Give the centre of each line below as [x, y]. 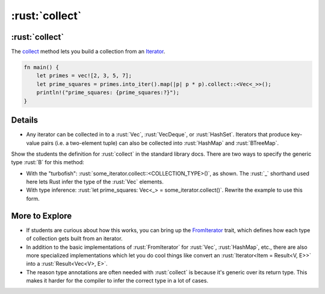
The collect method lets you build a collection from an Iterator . [88, 52]
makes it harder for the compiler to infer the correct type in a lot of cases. [117, 281]
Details [25, 120]
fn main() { [42, 67]
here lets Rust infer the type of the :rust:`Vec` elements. [95, 182]
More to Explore [42, 216]
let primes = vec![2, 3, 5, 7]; [84, 76]
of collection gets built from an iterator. [74, 239]
